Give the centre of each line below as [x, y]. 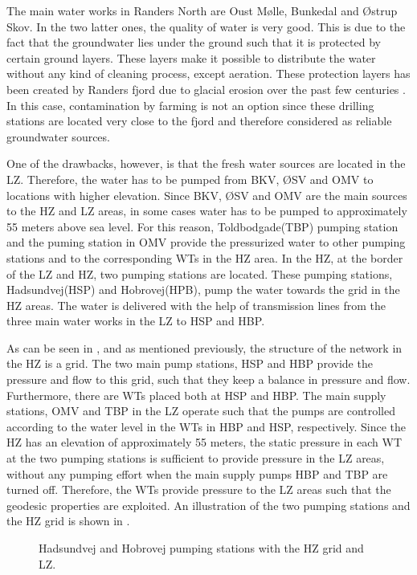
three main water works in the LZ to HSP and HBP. [136, 321]
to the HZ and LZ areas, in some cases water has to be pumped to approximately [207, 211]
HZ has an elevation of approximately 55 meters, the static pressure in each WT [204, 442]
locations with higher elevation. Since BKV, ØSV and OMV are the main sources [207, 195]
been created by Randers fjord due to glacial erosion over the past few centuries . [206, 89]
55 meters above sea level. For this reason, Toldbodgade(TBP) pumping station [202, 226]
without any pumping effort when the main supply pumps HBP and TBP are [197, 473]
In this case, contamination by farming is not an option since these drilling [190, 105]
